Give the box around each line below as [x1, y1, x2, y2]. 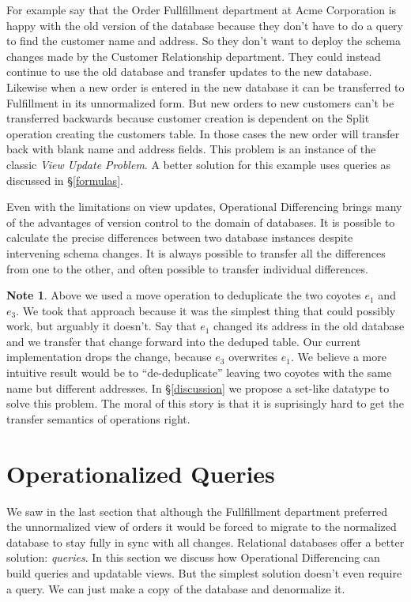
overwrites [228, 348, 278, 365]
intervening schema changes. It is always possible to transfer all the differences [6, 244, 386, 261]
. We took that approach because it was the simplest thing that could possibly [16, 302, 396, 318]
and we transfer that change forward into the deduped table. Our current [6, 333, 361, 349]
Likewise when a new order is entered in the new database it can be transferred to [6, 78, 405, 95]
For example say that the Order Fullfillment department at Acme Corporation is [6, 2, 397, 17]
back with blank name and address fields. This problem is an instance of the [6, 141, 376, 157]
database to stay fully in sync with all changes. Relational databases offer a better [6, 533, 405, 550]
